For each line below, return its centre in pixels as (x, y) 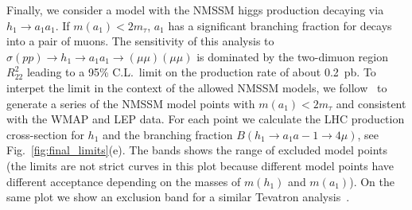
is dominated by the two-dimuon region (292, 56)
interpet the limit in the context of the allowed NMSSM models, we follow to (197, 87)
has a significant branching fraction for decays (280, 25)
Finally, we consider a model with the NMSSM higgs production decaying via (195, 10)
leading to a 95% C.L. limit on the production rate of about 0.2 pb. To (201, 72)
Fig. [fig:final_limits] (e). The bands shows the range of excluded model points (197, 150)
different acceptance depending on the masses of (124, 181)
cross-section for (45, 134)
